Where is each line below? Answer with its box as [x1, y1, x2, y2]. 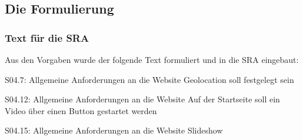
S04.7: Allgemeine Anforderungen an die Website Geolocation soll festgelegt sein [5, 73, 294, 85]
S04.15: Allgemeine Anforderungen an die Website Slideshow [5, 124, 223, 136]
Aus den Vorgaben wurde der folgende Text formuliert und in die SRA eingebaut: [5, 54, 299, 65]
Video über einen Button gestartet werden [5, 104, 157, 116]
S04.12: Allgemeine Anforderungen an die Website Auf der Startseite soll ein [5, 93, 280, 105]
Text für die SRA [5, 30, 89, 45]
